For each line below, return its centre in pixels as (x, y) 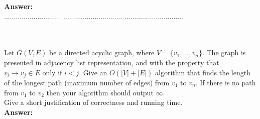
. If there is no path (226, 83)
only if (52, 72)
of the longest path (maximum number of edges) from (87, 83)
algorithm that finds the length (203, 72)
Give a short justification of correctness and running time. (93, 102)
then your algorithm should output (100, 92)
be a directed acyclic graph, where (102, 52)
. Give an (93, 72)
